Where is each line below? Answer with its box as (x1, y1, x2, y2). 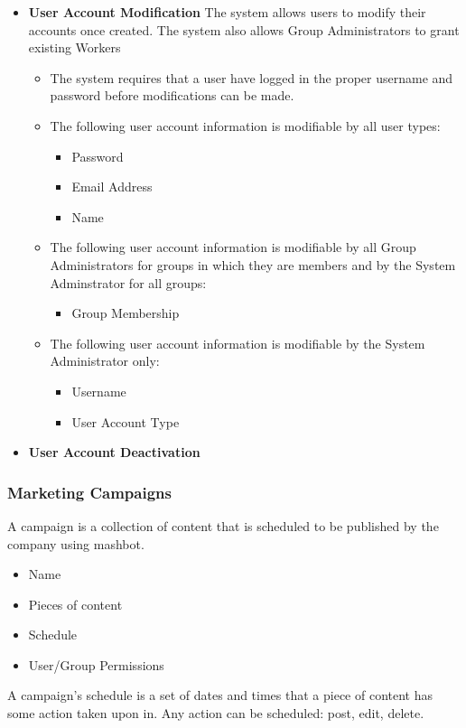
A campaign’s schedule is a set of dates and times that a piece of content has (7, 686, 433, 705)
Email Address (71, 177, 153, 196)
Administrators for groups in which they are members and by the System (50, 255, 456, 274)
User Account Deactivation (28, 443, 200, 462)
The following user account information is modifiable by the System (50, 333, 425, 352)
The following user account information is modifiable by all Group (50, 238, 416, 257)
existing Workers (28, 38, 121, 57)
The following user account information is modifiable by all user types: (50, 116, 441, 135)
